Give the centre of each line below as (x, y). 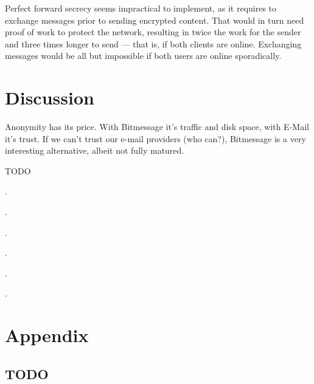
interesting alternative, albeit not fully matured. (95, 150)
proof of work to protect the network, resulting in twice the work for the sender (153, 32)
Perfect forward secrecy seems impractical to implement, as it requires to (141, 8)
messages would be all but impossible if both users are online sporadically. (143, 56)
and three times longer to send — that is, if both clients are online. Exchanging (153, 43)
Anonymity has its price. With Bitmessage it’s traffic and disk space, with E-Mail (157, 127)
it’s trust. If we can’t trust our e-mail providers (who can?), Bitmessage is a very (155, 138)
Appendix (47, 335)
